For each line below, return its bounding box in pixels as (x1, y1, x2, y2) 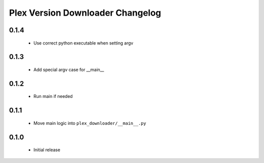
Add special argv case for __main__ (33, 67, 105, 72)
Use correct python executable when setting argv (33, 40, 133, 46)
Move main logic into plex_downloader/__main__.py (33, 120, 146, 126)
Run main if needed (33, 93, 73, 99)
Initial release (33, 147, 61, 153)
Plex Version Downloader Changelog (9, 7, 161, 18)
